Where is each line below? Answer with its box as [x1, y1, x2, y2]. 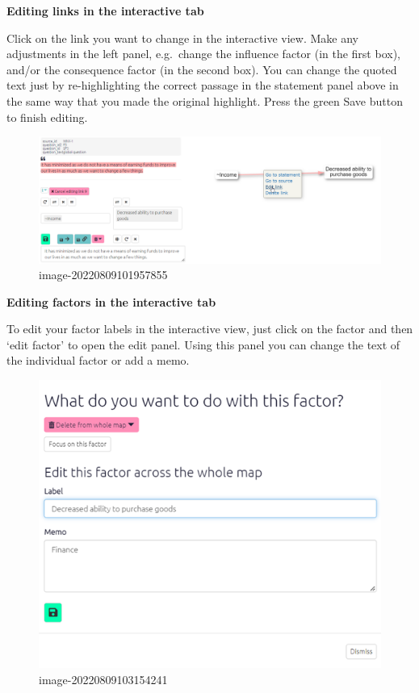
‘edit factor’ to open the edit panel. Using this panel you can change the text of [6, 336, 400, 353]
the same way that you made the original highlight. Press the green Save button [6, 92, 403, 109]
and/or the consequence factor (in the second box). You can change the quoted [6, 61, 397, 77]
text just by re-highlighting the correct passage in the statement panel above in [6, 77, 399, 94]
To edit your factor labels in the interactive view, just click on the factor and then [6, 320, 413, 337]
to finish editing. [6, 108, 88, 125]
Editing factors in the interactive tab [6, 293, 216, 310]
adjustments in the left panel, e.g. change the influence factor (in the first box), [6, 45, 400, 62]
